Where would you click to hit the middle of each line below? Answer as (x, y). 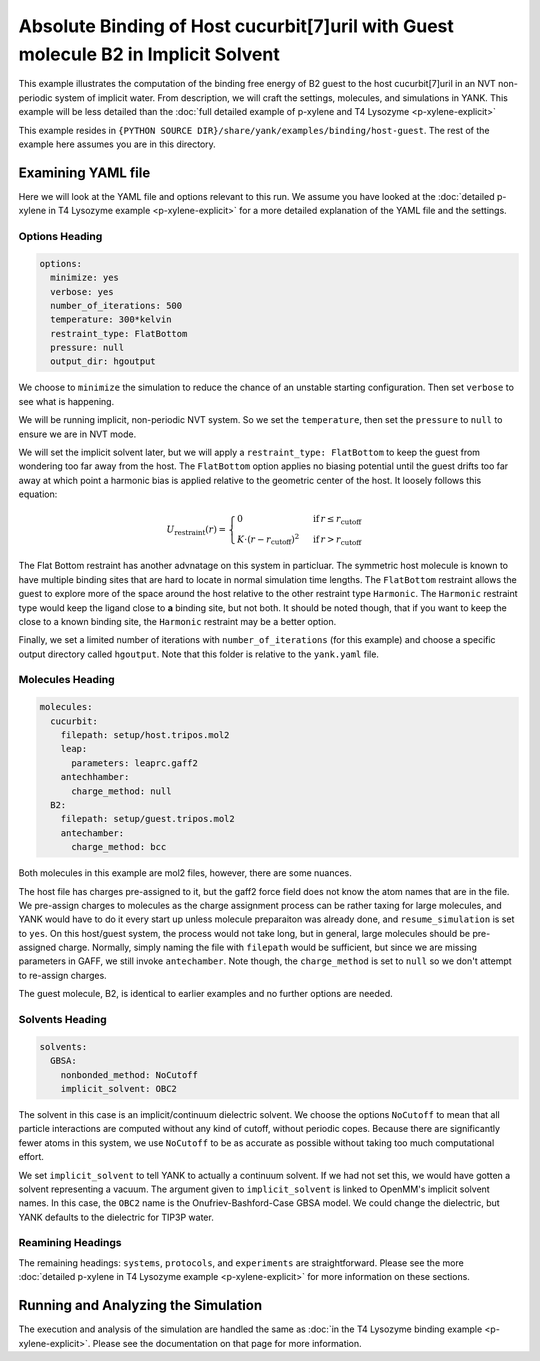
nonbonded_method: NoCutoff (129, 1074)
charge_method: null (121, 791)
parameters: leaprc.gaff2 (135, 763)
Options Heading (60, 236)
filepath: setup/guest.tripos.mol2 (147, 819)
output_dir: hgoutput (103, 361)
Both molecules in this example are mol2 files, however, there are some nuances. (185, 873)
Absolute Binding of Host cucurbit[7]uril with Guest (236, 26)
